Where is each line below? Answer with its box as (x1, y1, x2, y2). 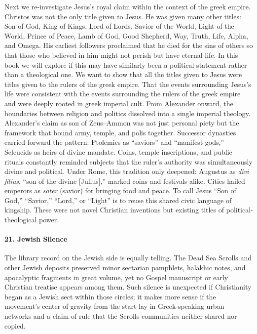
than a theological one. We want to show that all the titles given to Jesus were (4, 69, 242, 80)
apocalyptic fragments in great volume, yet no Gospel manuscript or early (4, 272, 228, 282)
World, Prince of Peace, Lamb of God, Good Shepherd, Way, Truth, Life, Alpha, (4, 30, 248, 41)
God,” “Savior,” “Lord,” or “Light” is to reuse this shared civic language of (4, 195, 232, 205)
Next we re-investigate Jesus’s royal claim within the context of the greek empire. (4, 1, 251, 11)
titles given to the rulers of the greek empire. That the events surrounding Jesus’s (4, 79, 251, 89)
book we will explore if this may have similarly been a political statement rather (4, 59, 247, 70)
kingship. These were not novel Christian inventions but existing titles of (4, 205, 224, 215)
